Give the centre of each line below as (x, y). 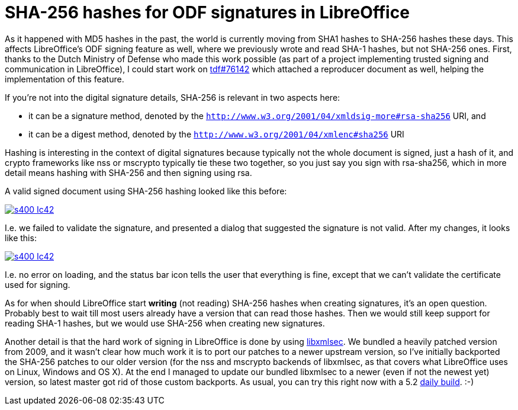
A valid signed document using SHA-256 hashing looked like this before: (146, 191)
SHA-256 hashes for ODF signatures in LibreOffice (207, 12)
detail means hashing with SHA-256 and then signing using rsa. (128, 172)
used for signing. (38, 284)
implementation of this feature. (65, 79)
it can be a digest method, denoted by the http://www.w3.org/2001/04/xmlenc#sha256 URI (216, 134)
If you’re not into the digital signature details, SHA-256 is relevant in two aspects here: (173, 97)
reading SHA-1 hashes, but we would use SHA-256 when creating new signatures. (165, 323)
